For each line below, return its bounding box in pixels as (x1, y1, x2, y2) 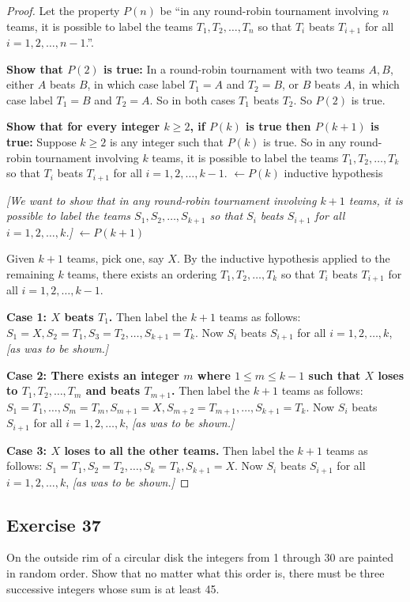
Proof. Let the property (6, 2, 120, 18)
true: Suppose (6, 134, 77, 150)
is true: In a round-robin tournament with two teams (103, 60, 365, 77)
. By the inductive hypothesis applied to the (176, 250, 390, 267)
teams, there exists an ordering (67, 265, 217, 282)
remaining (6, 265, 55, 282)
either (6, 76, 35, 93)
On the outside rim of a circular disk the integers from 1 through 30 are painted (6, 549, 394, 566)
